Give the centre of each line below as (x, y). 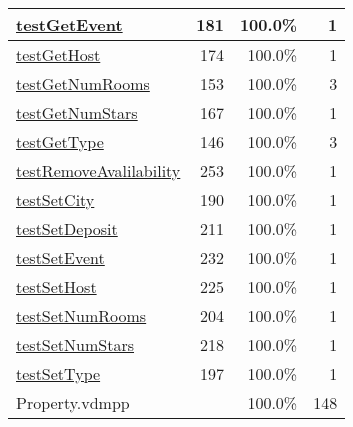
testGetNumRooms (83, 83)
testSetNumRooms (81, 315)
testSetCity (55, 199)
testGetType (60, 141)
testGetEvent (69, 24)
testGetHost (58, 54)
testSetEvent (60, 257)
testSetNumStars (75, 344)
